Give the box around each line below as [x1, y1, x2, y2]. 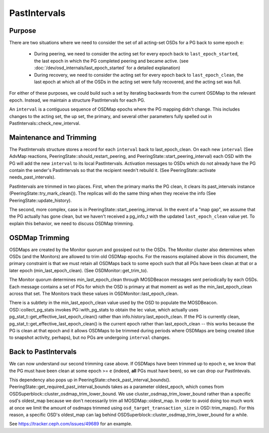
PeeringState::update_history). [9, 197, 72, 203]
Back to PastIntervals [9, 348, 77, 356]
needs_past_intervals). [9, 174, 56, 180]
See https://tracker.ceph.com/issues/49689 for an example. [9, 421, 133, 427]
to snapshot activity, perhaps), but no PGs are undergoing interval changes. [9, 334, 171, 341]
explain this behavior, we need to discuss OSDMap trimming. [9, 220, 134, 226]
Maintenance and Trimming [9, 133, 97, 142]
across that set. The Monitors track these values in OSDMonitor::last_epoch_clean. [9, 290, 179, 296]
